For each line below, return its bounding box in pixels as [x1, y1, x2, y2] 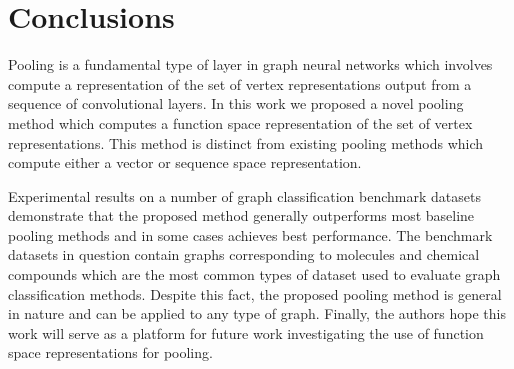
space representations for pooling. [8, 342, 213, 363]
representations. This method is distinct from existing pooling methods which [8, 132, 484, 153]
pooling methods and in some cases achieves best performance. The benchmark [8, 224, 493, 245]
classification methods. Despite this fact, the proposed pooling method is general [8, 283, 502, 304]
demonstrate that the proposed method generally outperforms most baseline [8, 205, 475, 226]
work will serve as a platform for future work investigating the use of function [8, 322, 484, 343]
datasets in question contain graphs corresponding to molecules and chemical [8, 244, 480, 265]
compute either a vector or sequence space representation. [8, 152, 362, 173]
